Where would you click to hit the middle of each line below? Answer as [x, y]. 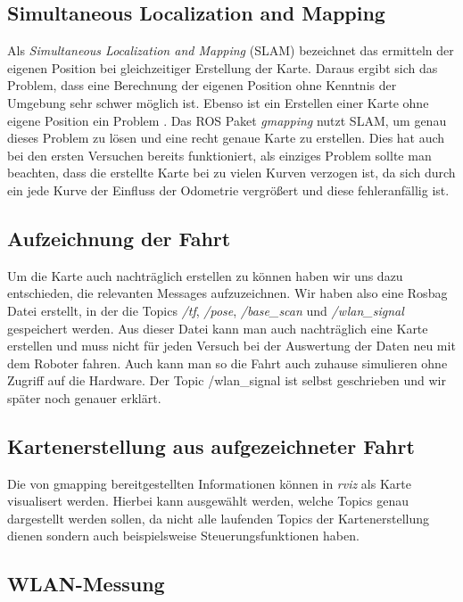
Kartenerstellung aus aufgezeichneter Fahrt [211, 445]
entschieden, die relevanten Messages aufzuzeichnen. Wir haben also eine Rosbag [227, 293]
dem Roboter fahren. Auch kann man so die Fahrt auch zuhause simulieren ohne [227, 363]
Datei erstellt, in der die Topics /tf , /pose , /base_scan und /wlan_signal [206, 310]
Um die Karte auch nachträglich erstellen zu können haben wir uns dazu [205, 275]
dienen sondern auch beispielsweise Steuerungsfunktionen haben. [183, 536]
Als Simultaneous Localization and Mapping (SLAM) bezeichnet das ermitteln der [231, 50]
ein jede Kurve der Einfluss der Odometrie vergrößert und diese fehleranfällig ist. [228, 190]
